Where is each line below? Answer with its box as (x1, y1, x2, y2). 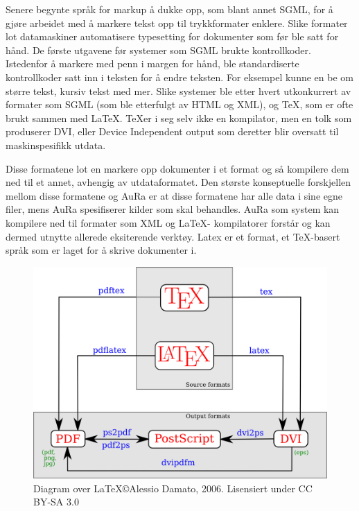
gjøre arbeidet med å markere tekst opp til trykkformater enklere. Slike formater (6, 15, 348, 30)
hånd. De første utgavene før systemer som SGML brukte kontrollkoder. (6, 42, 311, 57)
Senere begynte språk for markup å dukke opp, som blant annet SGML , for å (6, 2, 333, 16)
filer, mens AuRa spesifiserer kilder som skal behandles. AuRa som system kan (6, 202, 340, 216)
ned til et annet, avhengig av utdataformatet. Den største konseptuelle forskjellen (6, 175, 351, 189)
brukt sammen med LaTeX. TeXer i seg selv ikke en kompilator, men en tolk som (6, 110, 352, 125)
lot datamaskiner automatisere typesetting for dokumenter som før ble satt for (6, 29, 339, 44)
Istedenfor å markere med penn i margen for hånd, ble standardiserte (6, 56, 299, 71)
